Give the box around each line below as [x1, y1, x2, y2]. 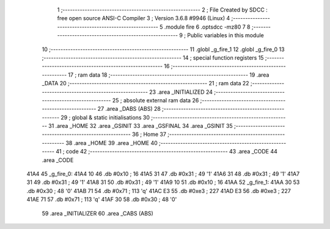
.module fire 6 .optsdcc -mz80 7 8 [164, 23, 251, 30]
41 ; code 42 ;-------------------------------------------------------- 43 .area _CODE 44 [56, 148, 278, 155]
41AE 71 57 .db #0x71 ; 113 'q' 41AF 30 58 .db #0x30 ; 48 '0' [26, 196, 177, 203]
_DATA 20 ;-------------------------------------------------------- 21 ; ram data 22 [42, 80, 250, 87]
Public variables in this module [187, 32, 264, 39]
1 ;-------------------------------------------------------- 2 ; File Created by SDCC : [57, 6, 268, 13]
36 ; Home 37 [131, 131, 166, 138]
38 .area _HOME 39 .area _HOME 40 [65, 139, 158, 146]
